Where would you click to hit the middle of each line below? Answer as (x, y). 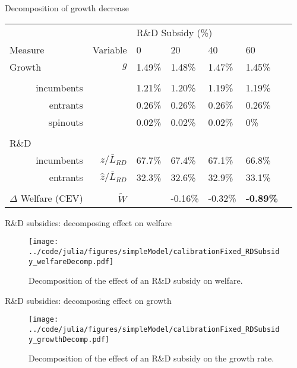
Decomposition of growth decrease (67, 8)
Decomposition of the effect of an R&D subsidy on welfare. (136, 280)
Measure (27, 49)
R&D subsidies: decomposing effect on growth (88, 300)
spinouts (66, 122)
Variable (110, 49)
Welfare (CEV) (52, 198)
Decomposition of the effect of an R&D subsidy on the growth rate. (151, 358)
